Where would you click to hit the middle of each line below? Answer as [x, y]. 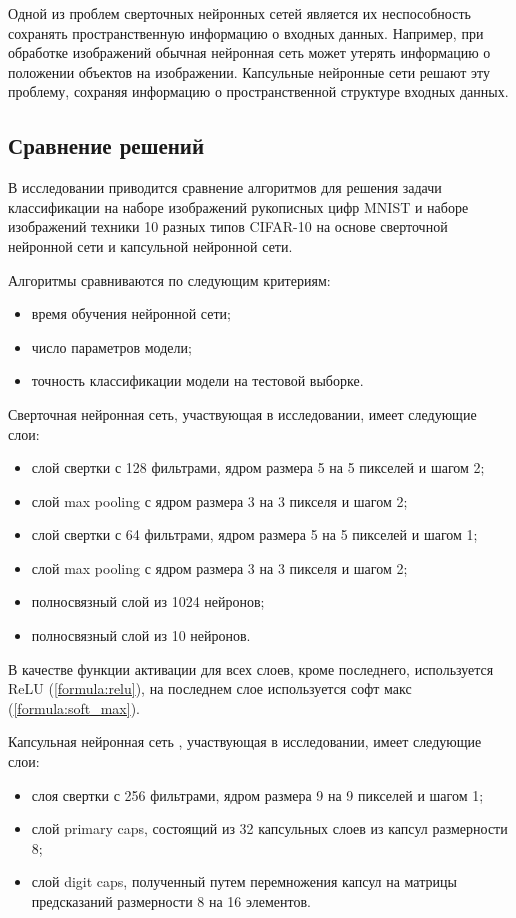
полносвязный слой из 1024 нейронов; [148, 601]
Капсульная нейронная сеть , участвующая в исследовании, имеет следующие [245, 741]
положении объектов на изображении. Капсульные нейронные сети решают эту [249, 71]
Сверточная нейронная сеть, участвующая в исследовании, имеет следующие [242, 413]
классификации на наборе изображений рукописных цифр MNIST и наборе [238, 206]
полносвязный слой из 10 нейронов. [141, 635]
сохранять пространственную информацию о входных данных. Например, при [246, 32]
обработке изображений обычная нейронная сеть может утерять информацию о [249, 52]
